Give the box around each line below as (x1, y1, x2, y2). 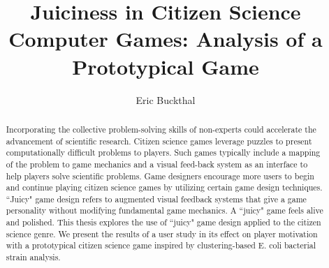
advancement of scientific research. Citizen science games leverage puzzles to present (6, 135, 312, 147)
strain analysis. (6, 251, 61, 263)
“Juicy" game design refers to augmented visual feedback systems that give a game (6, 193, 307, 204)
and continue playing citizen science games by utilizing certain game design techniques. (6, 181, 323, 193)
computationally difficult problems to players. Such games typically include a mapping (6, 147, 321, 158)
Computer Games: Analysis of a (8, 24, 323, 53)
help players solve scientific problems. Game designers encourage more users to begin (6, 170, 314, 181)
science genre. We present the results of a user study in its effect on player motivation (6, 228, 318, 239)
